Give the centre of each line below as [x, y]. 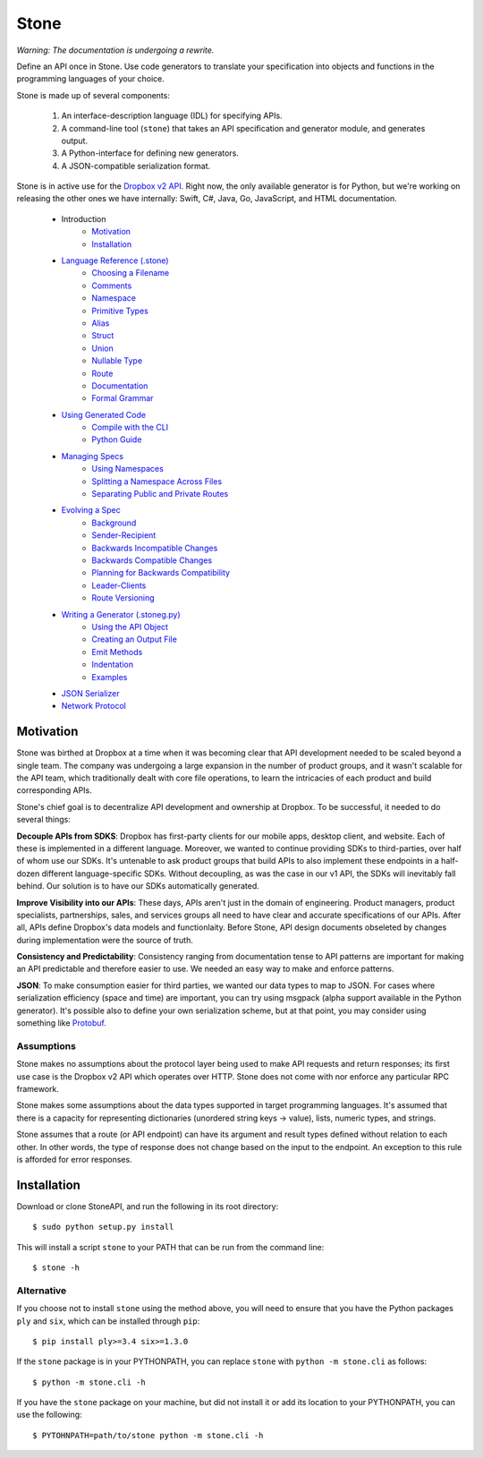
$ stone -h [56, 1267]
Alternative [42, 1291]
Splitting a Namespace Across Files [157, 481]
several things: [44, 820]
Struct [103, 336]
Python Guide [117, 439]
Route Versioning [123, 598]
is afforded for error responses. [75, 1159]
